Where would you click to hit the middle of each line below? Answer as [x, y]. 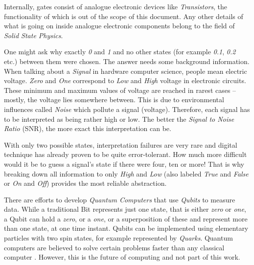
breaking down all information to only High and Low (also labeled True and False [126, 173]
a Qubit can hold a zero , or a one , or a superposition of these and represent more [126, 218]
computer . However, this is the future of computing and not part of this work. [122, 257]
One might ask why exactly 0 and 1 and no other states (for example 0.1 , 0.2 [120, 52]
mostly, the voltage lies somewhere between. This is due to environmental [114, 99]
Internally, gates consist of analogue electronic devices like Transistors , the [116, 6]
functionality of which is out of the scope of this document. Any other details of [124, 16]
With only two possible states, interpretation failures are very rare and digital [121, 144]
